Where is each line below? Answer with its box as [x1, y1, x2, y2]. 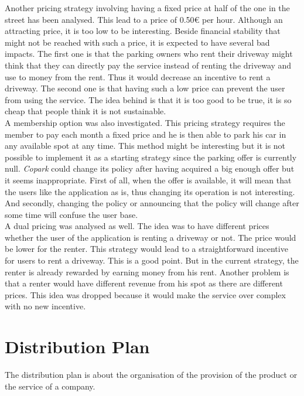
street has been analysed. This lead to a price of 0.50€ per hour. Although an [5, 13, 283, 25]
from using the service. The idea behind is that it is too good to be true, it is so [5, 93, 292, 105]
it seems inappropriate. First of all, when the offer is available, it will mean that [5, 173, 292, 186]
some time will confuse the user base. [5, 208, 138, 220]
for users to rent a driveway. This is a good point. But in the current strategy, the [5, 254, 299, 267]
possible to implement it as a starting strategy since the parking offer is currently [5, 151, 297, 163]
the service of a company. [5, 380, 95, 392]
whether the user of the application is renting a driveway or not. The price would [5, 231, 296, 243]
